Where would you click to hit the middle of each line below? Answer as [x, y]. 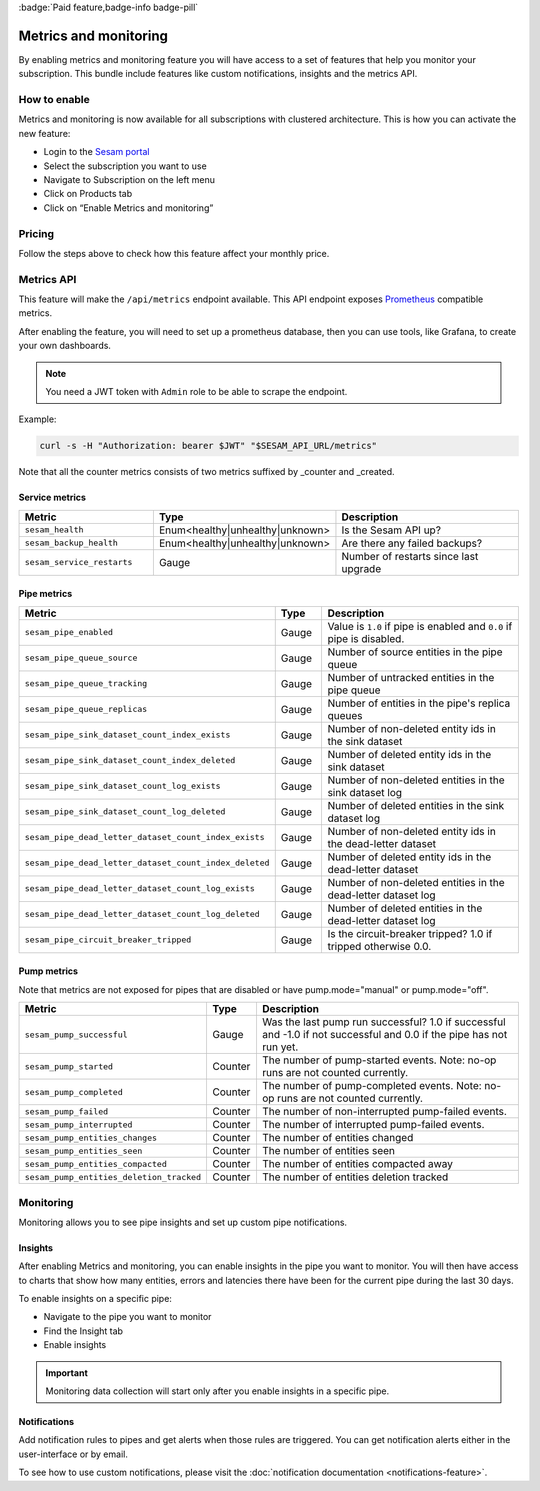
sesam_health [54, 530]
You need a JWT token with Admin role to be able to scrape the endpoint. [196, 392]
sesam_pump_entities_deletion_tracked [113, 1176]
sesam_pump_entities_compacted [95, 1163]
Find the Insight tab [83, 1331]
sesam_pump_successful [76, 1034]
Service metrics [52, 497]
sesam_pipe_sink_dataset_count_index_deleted [130, 760]
